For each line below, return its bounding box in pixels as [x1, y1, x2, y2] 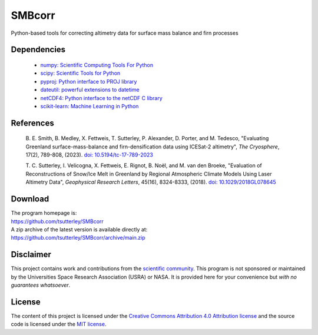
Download [11, 194, 49, 204]
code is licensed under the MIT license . [11, 321, 107, 328]
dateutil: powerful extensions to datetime [40, 86, 140, 94]
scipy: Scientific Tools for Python [40, 69, 121, 77]
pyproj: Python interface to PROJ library [40, 78, 137, 85]
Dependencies [11, 45, 66, 55]
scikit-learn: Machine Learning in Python [40, 102, 139, 110]
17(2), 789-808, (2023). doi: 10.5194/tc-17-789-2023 [25, 151, 153, 158]
